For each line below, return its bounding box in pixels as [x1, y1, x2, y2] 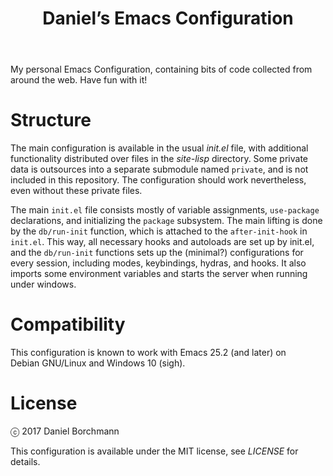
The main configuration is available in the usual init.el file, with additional [10, 142, 309, 154]
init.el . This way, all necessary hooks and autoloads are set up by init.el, [10, 236, 315, 248]
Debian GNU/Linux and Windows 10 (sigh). [10, 357, 186, 369]
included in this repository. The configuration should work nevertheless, [10, 174, 307, 186]
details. [10, 456, 41, 467]
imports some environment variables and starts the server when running [10, 268, 308, 280]
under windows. [10, 278, 77, 291]
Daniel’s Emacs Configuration [42, 7, 294, 30]
